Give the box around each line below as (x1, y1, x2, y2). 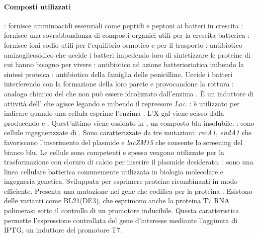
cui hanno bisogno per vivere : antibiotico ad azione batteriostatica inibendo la (4, 59, 244, 70)
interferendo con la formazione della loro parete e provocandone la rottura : (4, 79, 234, 89)
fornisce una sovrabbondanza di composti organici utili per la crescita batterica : (4, 30, 250, 40)
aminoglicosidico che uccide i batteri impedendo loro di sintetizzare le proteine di (4, 49, 251, 60)
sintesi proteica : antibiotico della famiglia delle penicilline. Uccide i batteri (4, 69, 233, 79)
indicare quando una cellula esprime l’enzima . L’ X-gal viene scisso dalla (4, 108, 224, 118)
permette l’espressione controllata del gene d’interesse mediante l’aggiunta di (4, 215, 238, 225)
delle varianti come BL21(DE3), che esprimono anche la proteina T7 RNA (4, 195, 230, 206)
